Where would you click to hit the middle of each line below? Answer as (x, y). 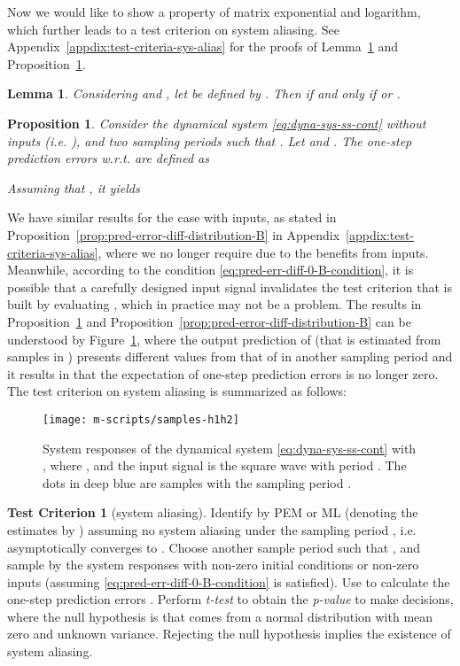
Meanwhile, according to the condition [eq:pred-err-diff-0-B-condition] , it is (211, 270)
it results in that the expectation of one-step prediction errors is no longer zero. (223, 373)
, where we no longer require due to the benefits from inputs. (263, 252)
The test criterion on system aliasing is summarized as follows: (177, 391)
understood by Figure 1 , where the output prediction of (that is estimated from (224, 339)
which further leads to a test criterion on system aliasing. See (174, 29)
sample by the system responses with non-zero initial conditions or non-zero (213, 565)
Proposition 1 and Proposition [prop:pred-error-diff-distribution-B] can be (209, 321)
